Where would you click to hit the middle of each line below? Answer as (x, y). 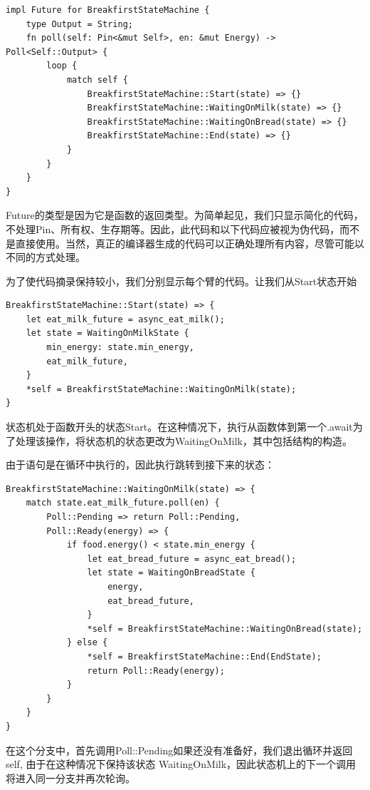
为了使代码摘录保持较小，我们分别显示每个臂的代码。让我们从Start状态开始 (181, 281)
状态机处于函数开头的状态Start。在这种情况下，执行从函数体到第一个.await (179, 427)
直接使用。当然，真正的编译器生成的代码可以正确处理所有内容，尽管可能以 (190, 243)
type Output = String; (79, 24)
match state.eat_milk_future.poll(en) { (123, 503)
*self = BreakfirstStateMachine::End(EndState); (204, 656)
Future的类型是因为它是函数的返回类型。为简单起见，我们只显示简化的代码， (185, 215)
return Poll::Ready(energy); (156, 671)
